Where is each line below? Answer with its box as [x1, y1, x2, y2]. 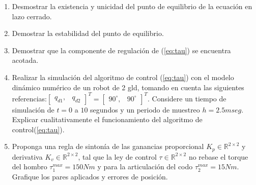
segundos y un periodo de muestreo [90, 104, 200, 115]
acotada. [12, 55, 39, 65]
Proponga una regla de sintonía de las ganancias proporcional [12, 141, 204, 152]
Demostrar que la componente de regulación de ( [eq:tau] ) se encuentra [12, 45, 231, 55]
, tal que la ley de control [78, 151, 157, 162]
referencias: [12, 93, 47, 103]
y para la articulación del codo [97, 161, 193, 172]
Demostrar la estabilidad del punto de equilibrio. [12, 28, 164, 39]
